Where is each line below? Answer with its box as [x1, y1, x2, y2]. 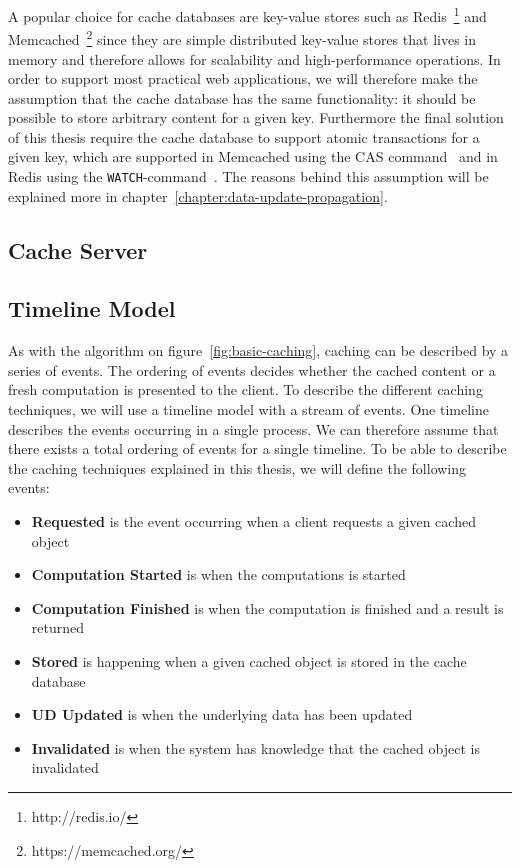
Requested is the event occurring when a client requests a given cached [31, 511, 476, 532]
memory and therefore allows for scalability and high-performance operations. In [8, 48, 501, 69]
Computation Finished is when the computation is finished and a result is [31, 597, 504, 618]
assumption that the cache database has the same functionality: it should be [8, 87, 476, 108]
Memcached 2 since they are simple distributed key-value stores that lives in [8, 26, 476, 49]
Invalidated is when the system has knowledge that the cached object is [31, 737, 480, 758]
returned [31, 617, 85, 638]
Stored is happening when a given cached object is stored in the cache [31, 651, 467, 672]
